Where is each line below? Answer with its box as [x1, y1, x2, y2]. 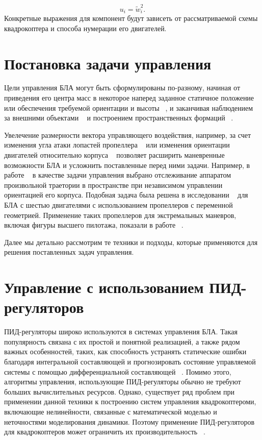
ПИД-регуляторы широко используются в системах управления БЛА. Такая [4, 326, 238, 337]
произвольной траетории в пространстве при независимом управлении [4, 179, 223, 190]
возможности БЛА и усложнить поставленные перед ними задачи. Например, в [4, 159, 250, 170]
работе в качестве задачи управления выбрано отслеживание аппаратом [4, 169, 231, 180]
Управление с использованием [4, 277, 204, 298]
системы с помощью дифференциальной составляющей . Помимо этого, [4, 366, 231, 377]
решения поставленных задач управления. [4, 247, 134, 257]
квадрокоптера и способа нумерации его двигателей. [4, 22, 167, 33]
